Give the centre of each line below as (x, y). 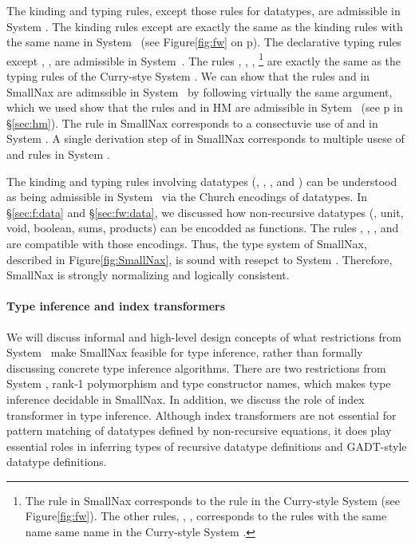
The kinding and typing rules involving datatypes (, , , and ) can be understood (202, 181)
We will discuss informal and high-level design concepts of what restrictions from (204, 336)
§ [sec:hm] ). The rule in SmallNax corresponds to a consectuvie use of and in (192, 122)
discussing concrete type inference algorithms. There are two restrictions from (196, 367)
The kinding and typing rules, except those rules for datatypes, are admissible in (204, 10)
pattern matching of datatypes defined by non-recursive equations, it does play (199, 430)
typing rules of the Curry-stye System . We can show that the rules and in (188, 76)
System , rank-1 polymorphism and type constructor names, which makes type (199, 383)
